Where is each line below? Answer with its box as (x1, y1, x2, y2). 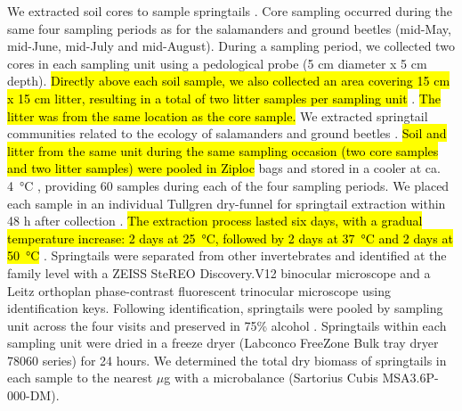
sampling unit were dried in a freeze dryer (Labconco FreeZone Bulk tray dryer (7, 333, 439, 352)
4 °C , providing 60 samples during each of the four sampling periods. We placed (7, 176, 450, 194)
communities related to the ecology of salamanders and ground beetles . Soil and (7, 124, 447, 143)
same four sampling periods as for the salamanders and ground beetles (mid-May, (7, 19, 451, 37)
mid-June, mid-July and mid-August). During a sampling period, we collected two (7, 37, 455, 55)
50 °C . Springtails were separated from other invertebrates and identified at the (7, 246, 447, 265)
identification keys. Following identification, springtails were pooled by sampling (7, 299, 443, 317)
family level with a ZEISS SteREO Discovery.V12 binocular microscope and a (7, 263, 431, 282)
